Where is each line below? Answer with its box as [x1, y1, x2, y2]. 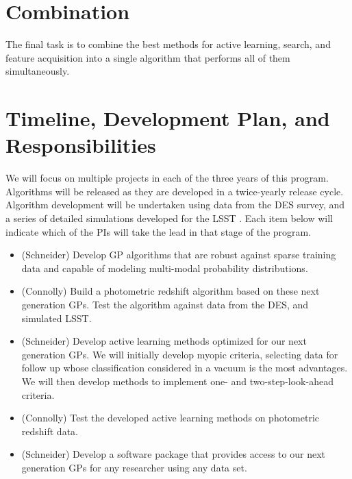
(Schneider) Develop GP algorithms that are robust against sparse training [21, 247, 336, 262]
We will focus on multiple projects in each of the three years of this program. [5, 171, 329, 185]
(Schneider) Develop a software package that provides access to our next [21, 447, 325, 461]
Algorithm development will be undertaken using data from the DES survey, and [5, 197, 345, 212]
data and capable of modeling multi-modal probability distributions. [21, 260, 308, 275]
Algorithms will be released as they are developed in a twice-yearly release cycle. [5, 184, 344, 198]
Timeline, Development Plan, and [5, 104, 330, 132]
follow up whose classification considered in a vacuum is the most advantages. [21, 360, 348, 375]
